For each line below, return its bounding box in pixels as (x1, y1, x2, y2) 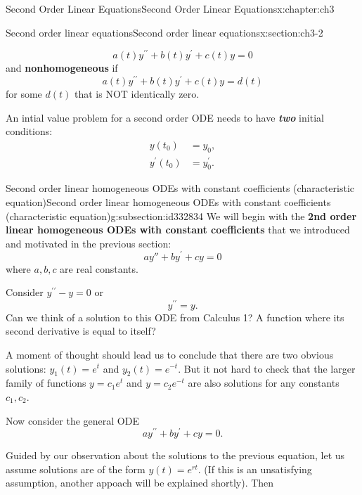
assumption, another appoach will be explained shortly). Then (6, 475, 274, 490)
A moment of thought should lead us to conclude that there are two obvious (6, 347, 334, 361)
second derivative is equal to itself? (6, 323, 156, 338)
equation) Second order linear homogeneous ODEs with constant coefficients (6, 195, 331, 210)
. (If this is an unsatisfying (198, 461, 312, 476)
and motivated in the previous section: (6, 236, 172, 250)
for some (6, 86, 42, 101)
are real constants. (60, 261, 138, 276)
